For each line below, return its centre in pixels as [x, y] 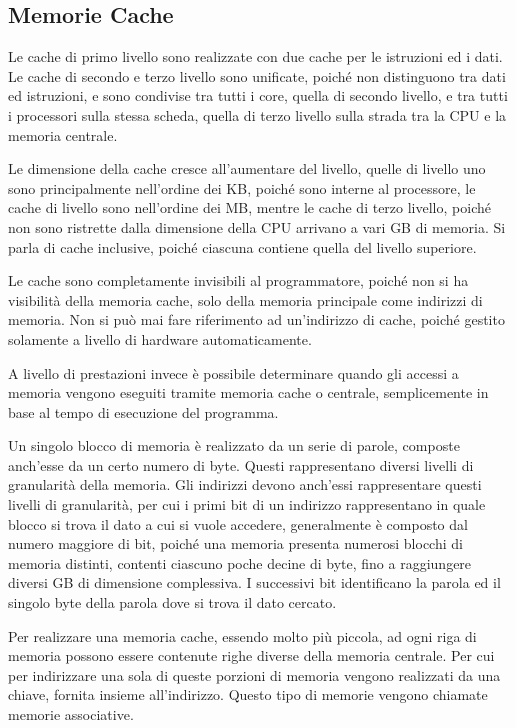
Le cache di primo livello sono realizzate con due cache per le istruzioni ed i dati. [255, 56]
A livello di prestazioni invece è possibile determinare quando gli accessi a [233, 372]
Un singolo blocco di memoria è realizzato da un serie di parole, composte [234, 445]
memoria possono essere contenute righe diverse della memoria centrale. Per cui [251, 655]
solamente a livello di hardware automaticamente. [160, 338]
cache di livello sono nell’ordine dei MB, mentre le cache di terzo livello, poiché [249, 207]
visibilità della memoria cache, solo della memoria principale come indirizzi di [245, 299]
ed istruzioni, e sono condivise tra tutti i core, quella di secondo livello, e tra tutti [258, 95]
